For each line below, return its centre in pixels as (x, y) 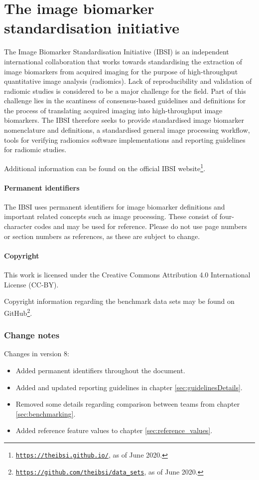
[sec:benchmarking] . (46, 413)
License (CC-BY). (31, 284)
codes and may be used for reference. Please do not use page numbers (141, 226)
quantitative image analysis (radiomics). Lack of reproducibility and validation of (128, 81)
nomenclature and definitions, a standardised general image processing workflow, (127, 130)
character (18, 226)
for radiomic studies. (35, 149)
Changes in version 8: (37, 354)
